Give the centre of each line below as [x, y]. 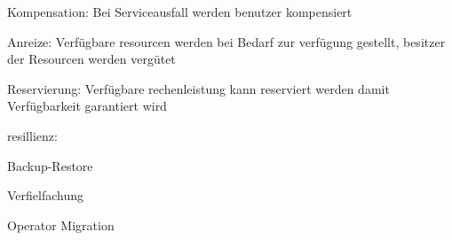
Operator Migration [61, 225]
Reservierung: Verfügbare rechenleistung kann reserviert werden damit [198, 88]
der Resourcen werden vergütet [91, 59]
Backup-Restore [50, 165]
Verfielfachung [46, 195]
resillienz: [32, 135]
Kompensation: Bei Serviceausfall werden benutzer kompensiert [180, 12]
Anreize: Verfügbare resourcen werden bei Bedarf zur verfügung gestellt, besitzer [226, 41]
